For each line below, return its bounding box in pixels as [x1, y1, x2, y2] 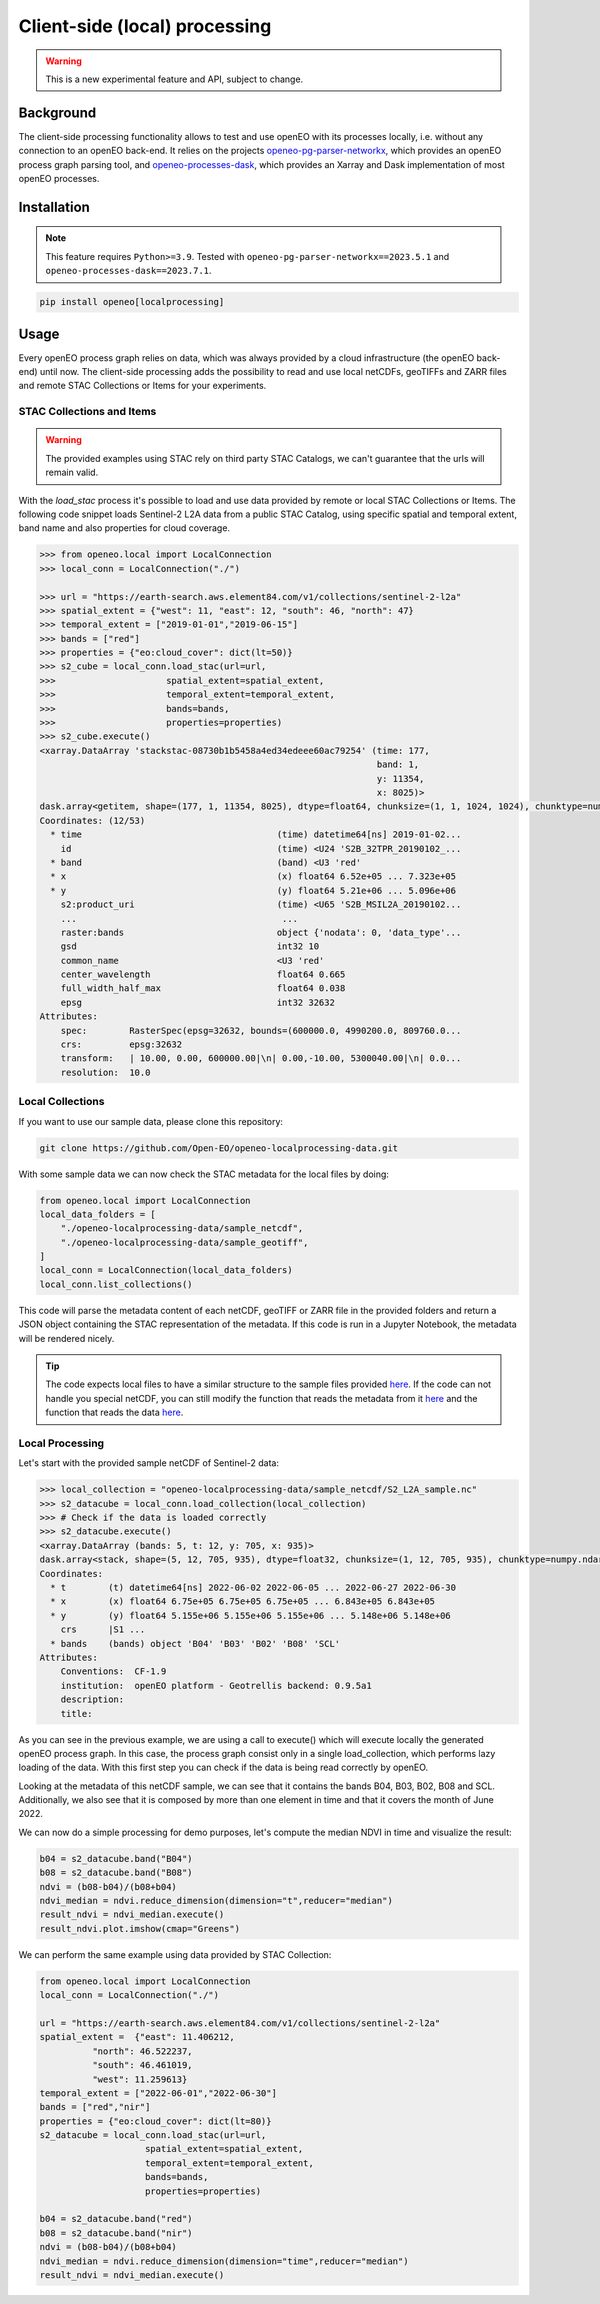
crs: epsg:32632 [60, 1039, 183, 1050]
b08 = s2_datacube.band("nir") [39, 2227, 194, 2239]
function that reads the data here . [45, 1406, 184, 1419]
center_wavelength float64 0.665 [60, 969, 346, 980]
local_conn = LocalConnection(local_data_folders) [39, 1265, 294, 1276]
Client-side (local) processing [18, 15, 272, 37]
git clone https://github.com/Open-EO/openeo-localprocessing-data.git [39, 1142, 399, 1154]
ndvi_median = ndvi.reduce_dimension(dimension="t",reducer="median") [39, 1895, 394, 1907]
